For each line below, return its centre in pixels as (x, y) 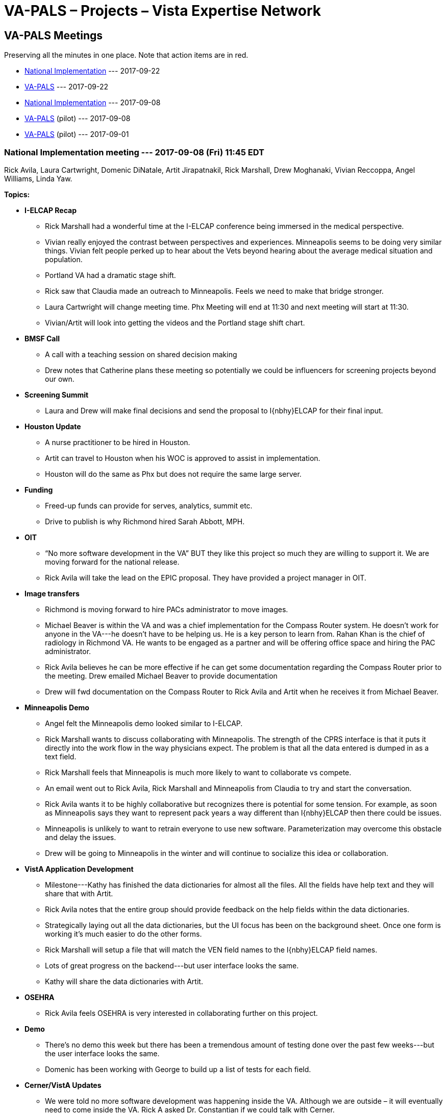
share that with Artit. (79, 893)
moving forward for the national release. (112, 562)
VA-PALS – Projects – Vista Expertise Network (163, 11)
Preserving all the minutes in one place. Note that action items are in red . (126, 55)
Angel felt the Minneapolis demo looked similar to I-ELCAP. (144, 723)
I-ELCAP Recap (51, 210)
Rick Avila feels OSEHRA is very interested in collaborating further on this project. (181, 1013)
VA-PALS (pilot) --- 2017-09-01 (77, 134)
